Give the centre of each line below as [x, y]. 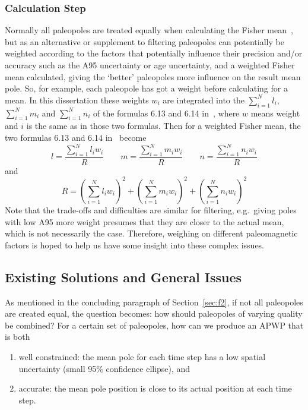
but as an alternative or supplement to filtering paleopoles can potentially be [145, 41]
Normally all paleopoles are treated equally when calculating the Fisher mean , [149, 30]
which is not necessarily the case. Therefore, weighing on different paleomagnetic [151, 233]
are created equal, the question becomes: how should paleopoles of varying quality [154, 313]
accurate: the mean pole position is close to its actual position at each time [155, 388]
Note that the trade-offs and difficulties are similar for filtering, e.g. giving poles [151, 209]
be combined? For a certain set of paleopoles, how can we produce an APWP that [154, 325]
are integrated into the [204, 100]
